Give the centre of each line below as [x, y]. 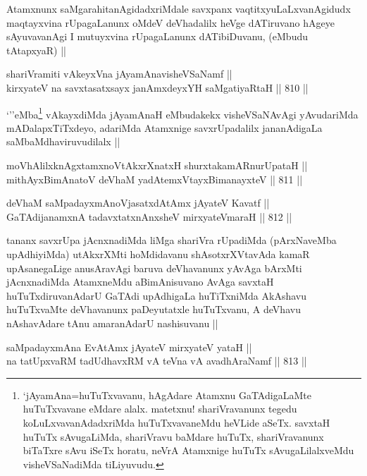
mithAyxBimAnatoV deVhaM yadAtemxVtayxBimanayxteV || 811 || [155, 179]
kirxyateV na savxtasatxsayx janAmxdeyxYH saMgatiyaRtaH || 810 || [157, 87]
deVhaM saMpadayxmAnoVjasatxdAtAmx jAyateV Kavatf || [138, 203]
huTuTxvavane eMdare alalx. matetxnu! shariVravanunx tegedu [160, 409]
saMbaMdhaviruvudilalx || [63, 141]
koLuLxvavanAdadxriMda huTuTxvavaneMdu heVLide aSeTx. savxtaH [176, 422]
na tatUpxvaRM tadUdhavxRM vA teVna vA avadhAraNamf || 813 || [157, 361]
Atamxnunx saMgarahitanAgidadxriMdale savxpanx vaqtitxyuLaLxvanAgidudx [179, 8]
